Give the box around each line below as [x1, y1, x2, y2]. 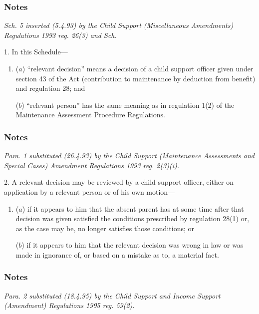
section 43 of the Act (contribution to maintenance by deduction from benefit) [15, 73, 256, 83]
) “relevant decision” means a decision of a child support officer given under [22, 63, 254, 73]
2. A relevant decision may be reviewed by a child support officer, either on [4, 177, 234, 187]
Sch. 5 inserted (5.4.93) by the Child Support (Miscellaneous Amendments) [4, 20, 234, 30]
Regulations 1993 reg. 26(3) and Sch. [4, 29, 117, 40]
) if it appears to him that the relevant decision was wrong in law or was [21, 240, 244, 250]
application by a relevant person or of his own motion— [4, 186, 175, 197]
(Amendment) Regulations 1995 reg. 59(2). [4, 300, 135, 311]
